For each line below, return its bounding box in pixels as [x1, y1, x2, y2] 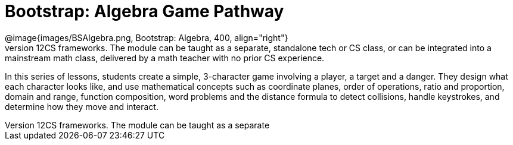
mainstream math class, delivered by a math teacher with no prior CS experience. [5, 52, 325, 63]
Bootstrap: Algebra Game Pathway [5, 1, 284, 21]
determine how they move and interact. [5, 101, 158, 112]
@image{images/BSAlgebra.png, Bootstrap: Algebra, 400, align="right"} [5, 32, 288, 43]
